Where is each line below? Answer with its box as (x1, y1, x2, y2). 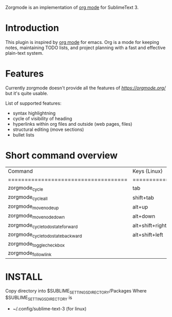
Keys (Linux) (132, 167, 163, 174)
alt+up (132, 203, 148, 210)
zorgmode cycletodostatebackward (8, 231, 82, 239)
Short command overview (5, 150, 118, 162)
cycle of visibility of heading (12, 115, 73, 122)
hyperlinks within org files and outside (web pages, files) (12, 121, 133, 127)
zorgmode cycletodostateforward (8, 221, 78, 230)
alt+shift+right (132, 222, 167, 229)
